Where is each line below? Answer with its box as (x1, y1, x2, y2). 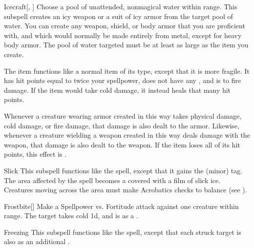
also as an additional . (4, 236, 70, 247)
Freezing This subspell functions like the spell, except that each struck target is (4, 227, 241, 237)
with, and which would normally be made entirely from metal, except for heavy (4, 30, 242, 40)
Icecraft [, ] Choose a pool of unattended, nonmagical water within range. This (4, 1, 237, 11)
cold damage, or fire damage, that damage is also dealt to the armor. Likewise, (4, 120, 239, 130)
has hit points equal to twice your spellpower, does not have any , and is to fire (4, 75, 241, 85)
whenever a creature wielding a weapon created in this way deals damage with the (4, 130, 250, 140)
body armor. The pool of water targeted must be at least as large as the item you (4, 40, 249, 50)
